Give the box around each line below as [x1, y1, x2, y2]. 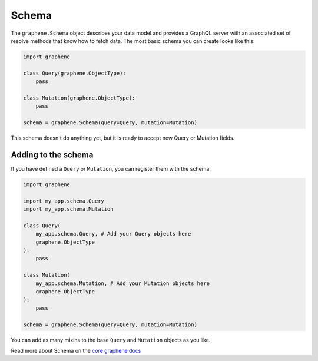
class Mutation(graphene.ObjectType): [23, 94, 135, 101]
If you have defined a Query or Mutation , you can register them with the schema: [11, 165, 211, 172]
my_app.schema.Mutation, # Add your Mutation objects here [35, 280, 210, 287]
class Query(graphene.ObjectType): [23, 69, 126, 77]
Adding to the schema [11, 150, 94, 160]
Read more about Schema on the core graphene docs [11, 347, 141, 354]
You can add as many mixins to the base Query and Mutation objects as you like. [11, 336, 211, 343]
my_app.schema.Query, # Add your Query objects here [35, 230, 191, 237]
